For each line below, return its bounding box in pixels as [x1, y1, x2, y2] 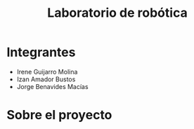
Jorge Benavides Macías [16, 82, 89, 90]
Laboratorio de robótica [47, 5, 188, 21]
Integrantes [6, 44, 76, 60]
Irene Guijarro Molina [16, 67, 78, 76]
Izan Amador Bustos [16, 75, 76, 83]
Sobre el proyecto [6, 107, 112, 123]
